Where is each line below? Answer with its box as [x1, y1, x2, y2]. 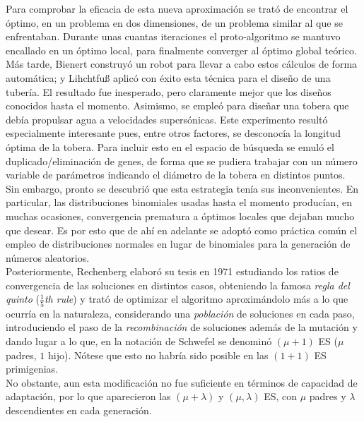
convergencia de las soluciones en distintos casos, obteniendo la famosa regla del [6, 277, 350, 292]
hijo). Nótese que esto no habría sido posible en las [48, 347, 269, 362]
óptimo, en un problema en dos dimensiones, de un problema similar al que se [6, 15, 343, 30]
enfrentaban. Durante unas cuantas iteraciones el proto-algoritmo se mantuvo [6, 29, 341, 44]
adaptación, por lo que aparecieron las [6, 389, 171, 404]
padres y [309, 389, 346, 404]
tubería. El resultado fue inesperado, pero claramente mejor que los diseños [6, 84, 331, 99]
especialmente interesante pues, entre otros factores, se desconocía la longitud [6, 126, 341, 140]
